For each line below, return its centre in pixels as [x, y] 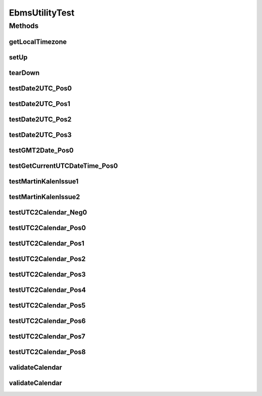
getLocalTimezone [38, 42]
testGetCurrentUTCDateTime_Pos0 [64, 166]
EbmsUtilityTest [42, 13]
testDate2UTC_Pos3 [40, 135]
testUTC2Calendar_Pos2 [47, 259]
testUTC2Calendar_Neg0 [48, 212]
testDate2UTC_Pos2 [40, 119]
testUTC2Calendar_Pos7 [47, 336]
